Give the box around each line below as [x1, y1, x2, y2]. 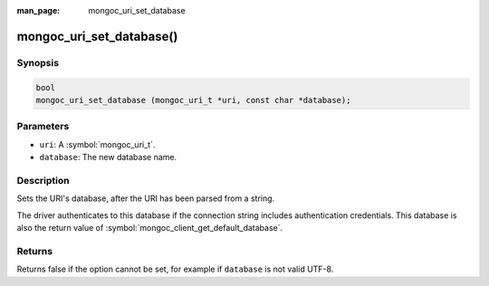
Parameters [16, 120, 70, 133]
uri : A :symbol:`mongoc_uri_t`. [39, 138, 156, 149]
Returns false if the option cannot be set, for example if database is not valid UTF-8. [16, 263, 334, 275]
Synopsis [16, 56, 59, 69]
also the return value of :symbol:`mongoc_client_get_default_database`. [16, 223, 283, 233]
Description [16, 174, 70, 186]
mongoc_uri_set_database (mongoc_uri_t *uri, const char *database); [35, 95, 351, 105]
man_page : [16, 5, 61, 15]
